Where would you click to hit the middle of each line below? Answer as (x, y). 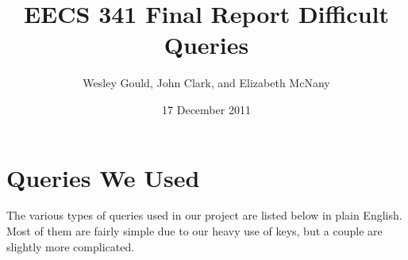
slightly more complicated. (71, 246)
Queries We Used (103, 177)
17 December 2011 (206, 109)
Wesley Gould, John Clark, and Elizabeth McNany (206, 83)
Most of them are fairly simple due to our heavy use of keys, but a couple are (194, 231)
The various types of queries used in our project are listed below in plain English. (204, 215)
